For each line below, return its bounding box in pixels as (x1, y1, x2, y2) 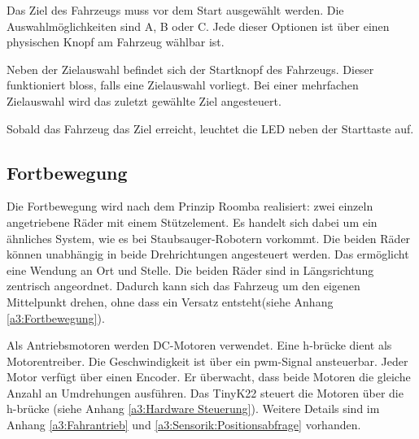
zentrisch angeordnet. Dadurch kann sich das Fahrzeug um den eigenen (7, 277, 360, 294)
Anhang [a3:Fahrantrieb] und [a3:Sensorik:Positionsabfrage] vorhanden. (7, 416, 361, 433)
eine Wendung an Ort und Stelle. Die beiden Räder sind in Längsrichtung (7, 261, 374, 278)
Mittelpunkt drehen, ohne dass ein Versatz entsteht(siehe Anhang (7, 293, 334, 310)
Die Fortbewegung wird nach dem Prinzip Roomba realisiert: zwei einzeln (7, 198, 373, 215)
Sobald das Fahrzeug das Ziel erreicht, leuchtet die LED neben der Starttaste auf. (7, 120, 414, 137)
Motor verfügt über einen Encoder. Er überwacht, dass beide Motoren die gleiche (7, 368, 411, 385)
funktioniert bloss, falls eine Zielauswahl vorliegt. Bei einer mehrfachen (7, 76, 359, 93)
